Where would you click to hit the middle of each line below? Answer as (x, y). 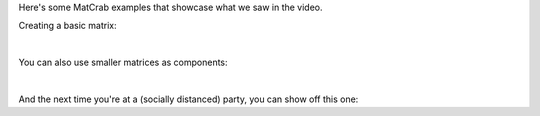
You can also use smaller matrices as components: (123, 62)
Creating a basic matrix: (67, 26)
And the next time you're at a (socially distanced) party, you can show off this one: (188, 99)
